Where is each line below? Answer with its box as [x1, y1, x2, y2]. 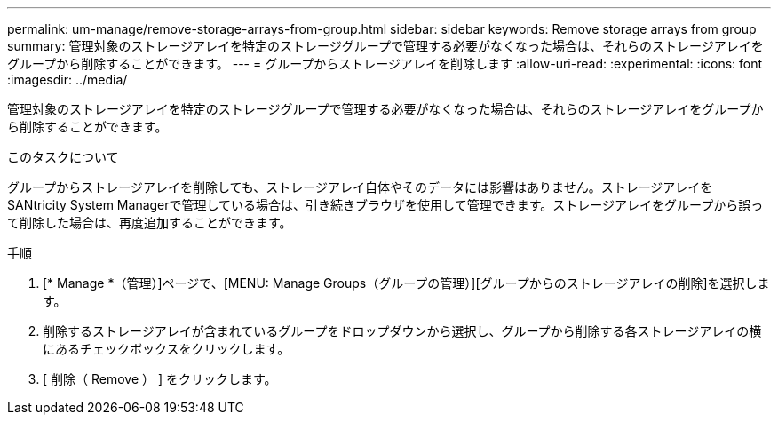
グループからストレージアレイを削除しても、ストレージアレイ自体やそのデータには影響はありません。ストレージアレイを [7, 179, 713, 195]
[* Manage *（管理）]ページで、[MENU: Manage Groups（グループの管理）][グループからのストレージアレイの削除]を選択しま [43, 275, 770, 291]
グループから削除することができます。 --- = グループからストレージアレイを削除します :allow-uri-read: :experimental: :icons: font [7, 56, 763, 71]
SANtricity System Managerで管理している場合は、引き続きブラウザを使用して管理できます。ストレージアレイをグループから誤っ [7, 197, 764, 212]
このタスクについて [7, 149, 119, 164]
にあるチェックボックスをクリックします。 [43, 341, 290, 356]
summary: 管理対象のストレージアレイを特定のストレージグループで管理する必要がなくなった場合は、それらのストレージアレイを [7, 38, 764, 53]
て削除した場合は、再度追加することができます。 [7, 215, 292, 230]
